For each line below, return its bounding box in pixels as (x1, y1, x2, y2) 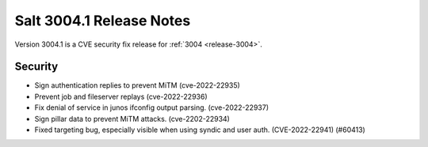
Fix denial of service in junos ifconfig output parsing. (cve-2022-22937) (34, 103, 269, 112)
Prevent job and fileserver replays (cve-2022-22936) (34, 92, 208, 101)
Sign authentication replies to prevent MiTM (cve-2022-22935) (34, 81, 241, 90)
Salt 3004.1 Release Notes (14, 12, 191, 29)
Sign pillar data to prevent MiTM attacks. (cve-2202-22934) (34, 114, 230, 123)
